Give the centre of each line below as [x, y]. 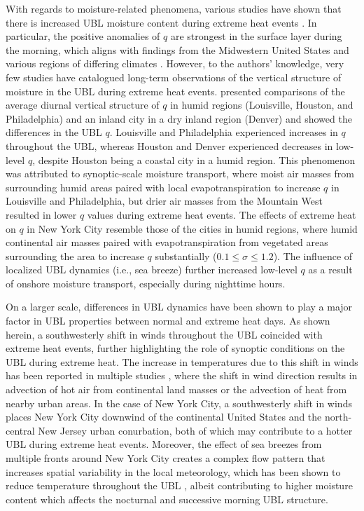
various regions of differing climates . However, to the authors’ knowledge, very [175, 63]
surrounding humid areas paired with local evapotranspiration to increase [163, 187]
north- [338, 417]
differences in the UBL [54, 132]
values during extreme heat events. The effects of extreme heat [222, 214]
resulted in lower [41, 214]
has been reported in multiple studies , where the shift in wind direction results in [182, 375]
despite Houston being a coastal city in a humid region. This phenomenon [197, 159]
